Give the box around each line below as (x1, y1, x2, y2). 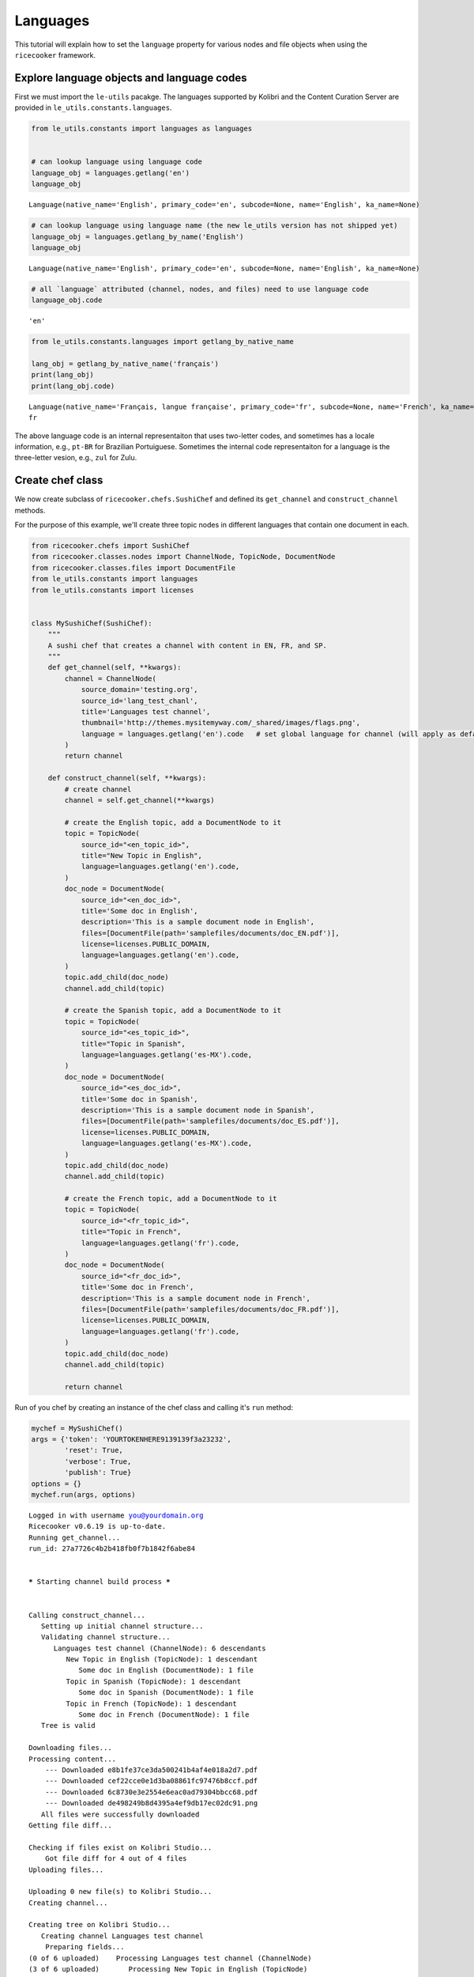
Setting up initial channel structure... (40, 1621, 205, 1631)
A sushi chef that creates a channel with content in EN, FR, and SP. (47, 641, 328, 650)
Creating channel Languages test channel (40, 1931, 205, 1941)
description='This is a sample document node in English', (81, 917, 315, 927)
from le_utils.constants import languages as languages (31, 124, 253, 134)
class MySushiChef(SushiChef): (31, 618, 153, 628)
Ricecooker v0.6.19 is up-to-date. (28, 1522, 167, 1531)
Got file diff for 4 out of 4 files (44, 1854, 187, 1863)
